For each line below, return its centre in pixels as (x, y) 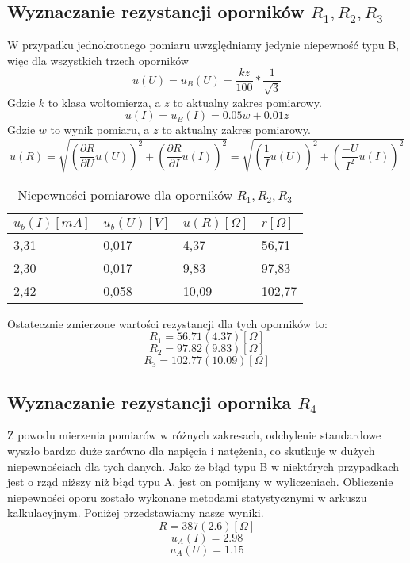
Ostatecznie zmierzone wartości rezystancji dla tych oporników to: (168, 323)
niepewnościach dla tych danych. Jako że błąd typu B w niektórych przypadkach (203, 466)
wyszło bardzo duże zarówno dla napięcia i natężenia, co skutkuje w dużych (191, 450)
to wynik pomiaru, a (100, 130)
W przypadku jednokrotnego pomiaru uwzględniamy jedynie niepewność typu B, (203, 45)
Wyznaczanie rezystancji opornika (149, 402)
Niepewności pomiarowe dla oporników (125, 194)
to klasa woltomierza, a (104, 102)
